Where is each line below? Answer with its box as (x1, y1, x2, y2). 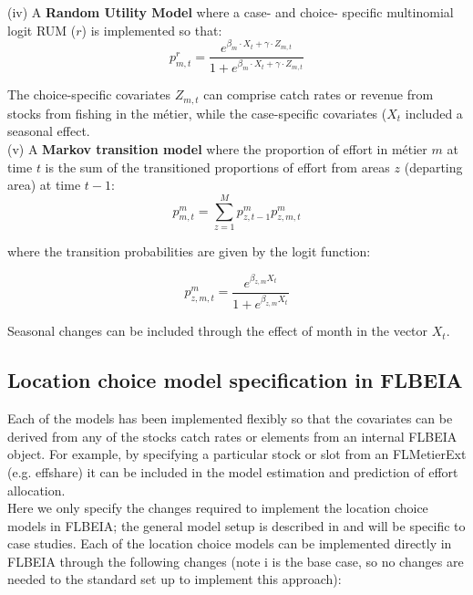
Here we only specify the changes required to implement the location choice (7, 498, 428, 517)
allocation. (7, 480, 66, 499)
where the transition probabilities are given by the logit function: (7, 241, 371, 260)
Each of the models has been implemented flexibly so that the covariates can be (7, 409, 453, 428)
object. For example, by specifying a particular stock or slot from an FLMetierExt (7, 444, 467, 464)
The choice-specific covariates (7, 85, 171, 104)
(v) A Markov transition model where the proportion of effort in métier (7, 140, 427, 159)
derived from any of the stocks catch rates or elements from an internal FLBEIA (7, 426, 458, 445)
